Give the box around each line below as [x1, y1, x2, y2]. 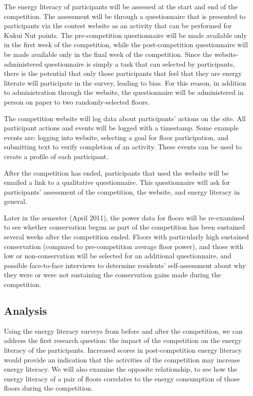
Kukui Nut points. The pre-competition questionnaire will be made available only [4, 30, 247, 40]
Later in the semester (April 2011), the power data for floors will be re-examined [4, 212, 245, 222]
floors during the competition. [4, 383, 93, 393]
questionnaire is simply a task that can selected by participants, [44, 58, 235, 69]
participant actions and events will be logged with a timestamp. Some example [4, 123, 239, 133]
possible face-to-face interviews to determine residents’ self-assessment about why [4, 260, 246, 270]
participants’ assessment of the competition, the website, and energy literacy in [4, 186, 240, 197]
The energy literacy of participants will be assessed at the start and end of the [4, 1, 238, 11]
